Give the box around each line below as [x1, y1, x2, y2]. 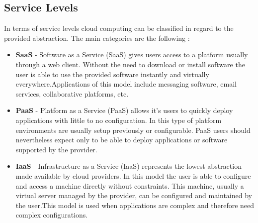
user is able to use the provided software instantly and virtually [15, 69, 209, 79]
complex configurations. [15, 210, 88, 220]
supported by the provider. [15, 144, 97, 154]
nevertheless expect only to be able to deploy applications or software [15, 134, 228, 145]
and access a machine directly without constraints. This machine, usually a [15, 180, 244, 191]
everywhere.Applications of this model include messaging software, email [15, 79, 237, 89]
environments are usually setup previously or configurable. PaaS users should [15, 124, 251, 135]
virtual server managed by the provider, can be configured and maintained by [15, 190, 252, 201]
